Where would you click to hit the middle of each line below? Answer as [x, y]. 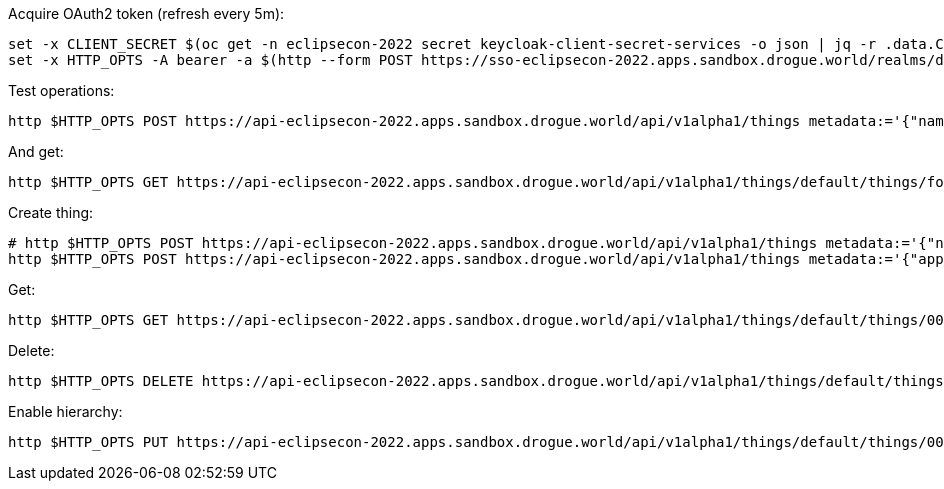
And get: [36, 151]
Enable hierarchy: [65, 411]
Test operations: [61, 90]
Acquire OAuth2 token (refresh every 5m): [146, 13]
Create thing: [51, 212]
